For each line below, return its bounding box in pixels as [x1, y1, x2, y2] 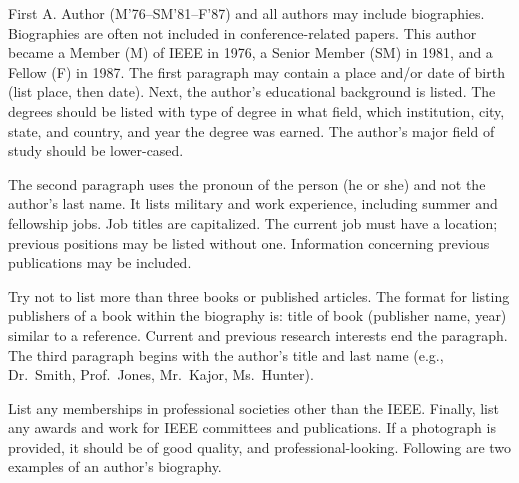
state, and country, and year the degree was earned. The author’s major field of [8, 120, 495, 141]
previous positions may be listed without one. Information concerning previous [8, 232, 490, 253]
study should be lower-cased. [8, 140, 184, 161]
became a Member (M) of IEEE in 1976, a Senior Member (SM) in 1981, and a [8, 42, 493, 63]
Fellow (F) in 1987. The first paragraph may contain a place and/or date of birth [8, 61, 505, 82]
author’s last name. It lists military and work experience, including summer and [8, 193, 498, 214]
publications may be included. [8, 252, 192, 273]
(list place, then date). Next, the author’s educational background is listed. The [8, 81, 496, 102]
